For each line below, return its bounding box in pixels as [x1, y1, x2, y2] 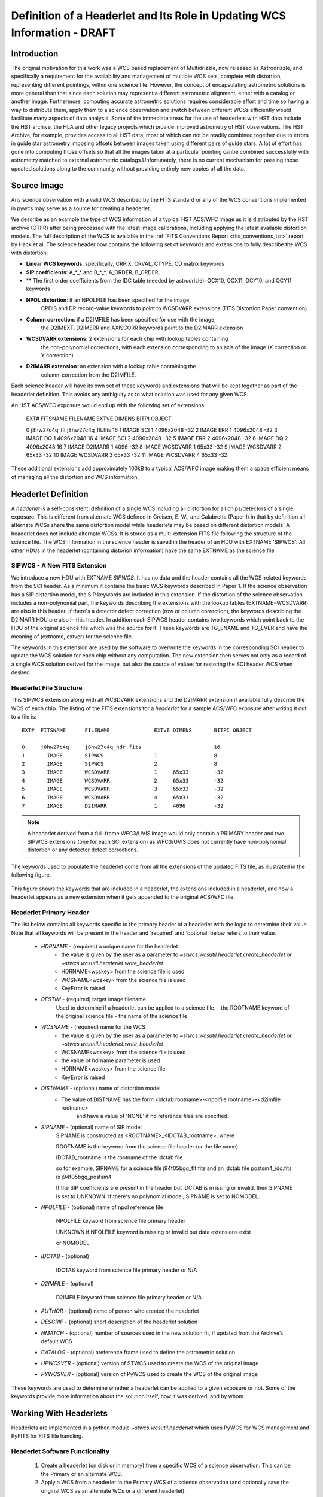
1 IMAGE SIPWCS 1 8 [22, 752, 218, 759]
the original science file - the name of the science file [56, 1013, 188, 1020]
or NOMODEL [56, 1240, 90, 1247]
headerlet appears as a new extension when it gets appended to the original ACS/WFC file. [11, 893, 236, 901]
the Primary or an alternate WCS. [41, 1470, 123, 1477]
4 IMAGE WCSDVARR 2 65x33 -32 [22, 777, 224, 784]
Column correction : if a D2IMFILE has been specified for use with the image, [26, 316, 217, 323]
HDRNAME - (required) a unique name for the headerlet [41, 943, 178, 950]
